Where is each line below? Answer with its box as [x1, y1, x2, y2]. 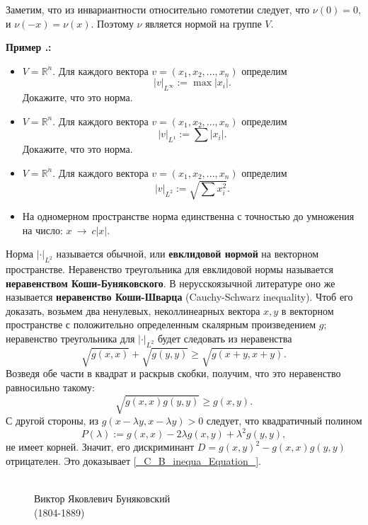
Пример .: [6, 40, 52, 54]
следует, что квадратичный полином [206, 413, 362, 428]
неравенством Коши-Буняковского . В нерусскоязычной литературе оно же [6, 275, 335, 290]
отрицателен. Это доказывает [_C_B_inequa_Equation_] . [6, 453, 261, 468]
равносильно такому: [6, 379, 95, 394]
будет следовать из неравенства [157, 331, 292, 346]
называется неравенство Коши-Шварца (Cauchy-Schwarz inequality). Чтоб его [6, 289, 353, 304]
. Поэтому [91, 16, 134, 30]
